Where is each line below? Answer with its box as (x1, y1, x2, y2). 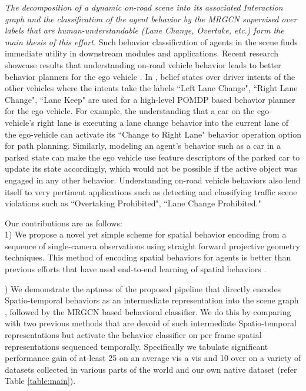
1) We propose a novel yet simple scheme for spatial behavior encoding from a (5, 228, 287, 240)
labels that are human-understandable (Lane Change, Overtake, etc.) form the (5, 24, 284, 36)
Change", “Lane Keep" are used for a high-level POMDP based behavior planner (5, 93, 295, 105)
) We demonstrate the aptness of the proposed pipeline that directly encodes (5, 282, 281, 295)
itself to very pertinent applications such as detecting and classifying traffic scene (5, 185, 297, 198)
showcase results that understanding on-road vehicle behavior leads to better (5, 58, 281, 71)
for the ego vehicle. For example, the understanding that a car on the (5, 105, 255, 117)
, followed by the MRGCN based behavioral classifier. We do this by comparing (5, 305, 291, 318)
